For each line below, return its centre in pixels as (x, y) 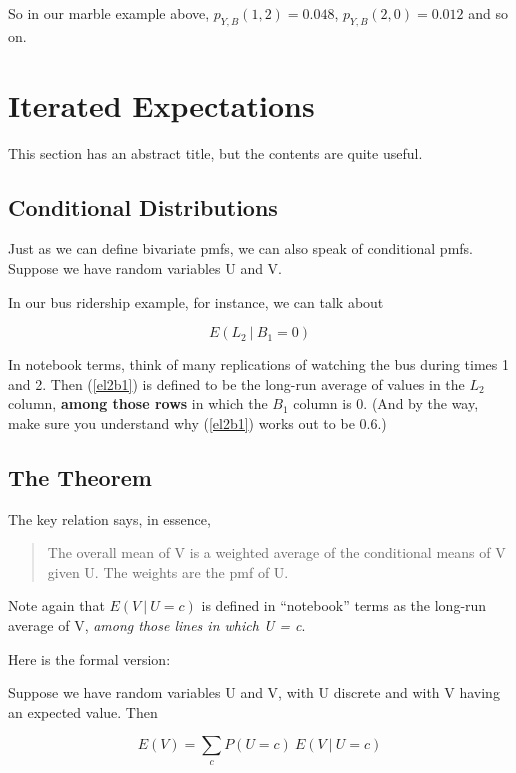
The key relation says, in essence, (109, 518)
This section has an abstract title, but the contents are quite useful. (215, 152)
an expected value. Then (83, 711)
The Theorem (80, 476)
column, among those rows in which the (138, 403)
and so (488, 13)
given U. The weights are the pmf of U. (168, 571)
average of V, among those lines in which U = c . (157, 625)
